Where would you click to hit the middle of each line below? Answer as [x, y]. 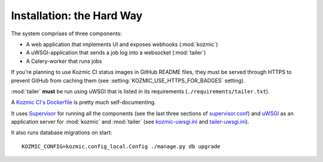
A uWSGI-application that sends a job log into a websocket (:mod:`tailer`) [116, 53]
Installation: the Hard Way [77, 16]
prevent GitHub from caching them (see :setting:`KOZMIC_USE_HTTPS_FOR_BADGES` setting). [128, 80]
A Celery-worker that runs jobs [64, 61]
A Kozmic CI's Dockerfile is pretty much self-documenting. [83, 102]
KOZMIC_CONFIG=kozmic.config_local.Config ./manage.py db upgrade [121, 146]
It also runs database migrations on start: [62, 133]
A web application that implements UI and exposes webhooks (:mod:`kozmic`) [122, 44]
